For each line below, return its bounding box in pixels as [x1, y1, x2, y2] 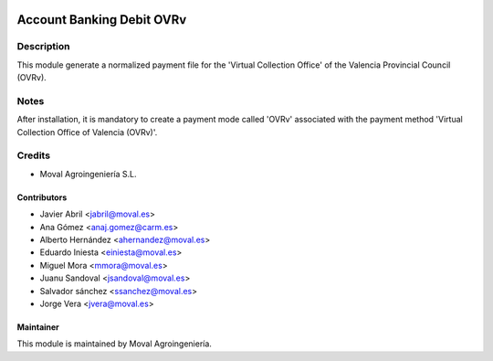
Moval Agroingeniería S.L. [39, 168, 137, 179]
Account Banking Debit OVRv [16, 12, 187, 27]
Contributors [16, 192, 68, 203]
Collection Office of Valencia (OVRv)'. [16, 126, 158, 137]
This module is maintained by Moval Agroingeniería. [16, 338, 212, 349]
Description [16, 40, 70, 53]
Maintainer [16, 321, 59, 333]
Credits [16, 149, 50, 162]
